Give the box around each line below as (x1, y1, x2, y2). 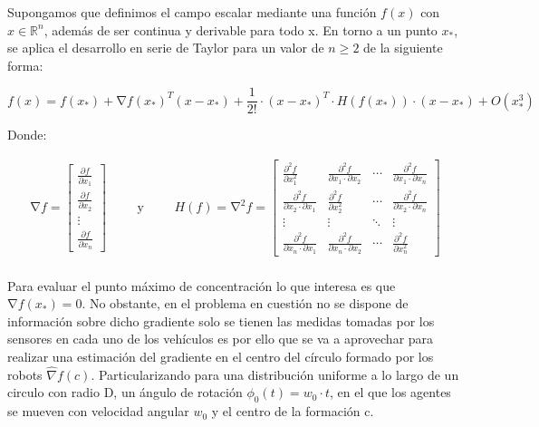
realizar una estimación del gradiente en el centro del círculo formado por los (7, 347, 434, 366)
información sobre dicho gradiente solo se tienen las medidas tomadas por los (7, 311, 435, 330)
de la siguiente (363, 38, 443, 57)
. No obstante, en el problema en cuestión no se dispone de (82, 294, 409, 313)
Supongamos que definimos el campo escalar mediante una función (7, 3, 377, 21)
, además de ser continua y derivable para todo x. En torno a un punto (43, 20, 438, 39)
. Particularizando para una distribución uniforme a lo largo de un (91, 364, 459, 383)
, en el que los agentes (329, 383, 451, 402)
